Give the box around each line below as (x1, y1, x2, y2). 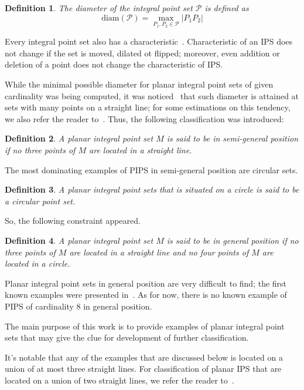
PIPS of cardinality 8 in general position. (5, 300, 152, 312)
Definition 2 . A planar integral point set (5, 132, 153, 144)
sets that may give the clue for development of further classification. (5, 331, 249, 344)
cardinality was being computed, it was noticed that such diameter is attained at (5, 89, 299, 102)
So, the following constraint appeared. (5, 214, 141, 227)
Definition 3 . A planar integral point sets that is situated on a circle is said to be (5, 183, 299, 196)
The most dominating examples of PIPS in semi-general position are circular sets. (5, 163, 298, 176)
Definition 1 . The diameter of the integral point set (5, 2, 193, 14)
